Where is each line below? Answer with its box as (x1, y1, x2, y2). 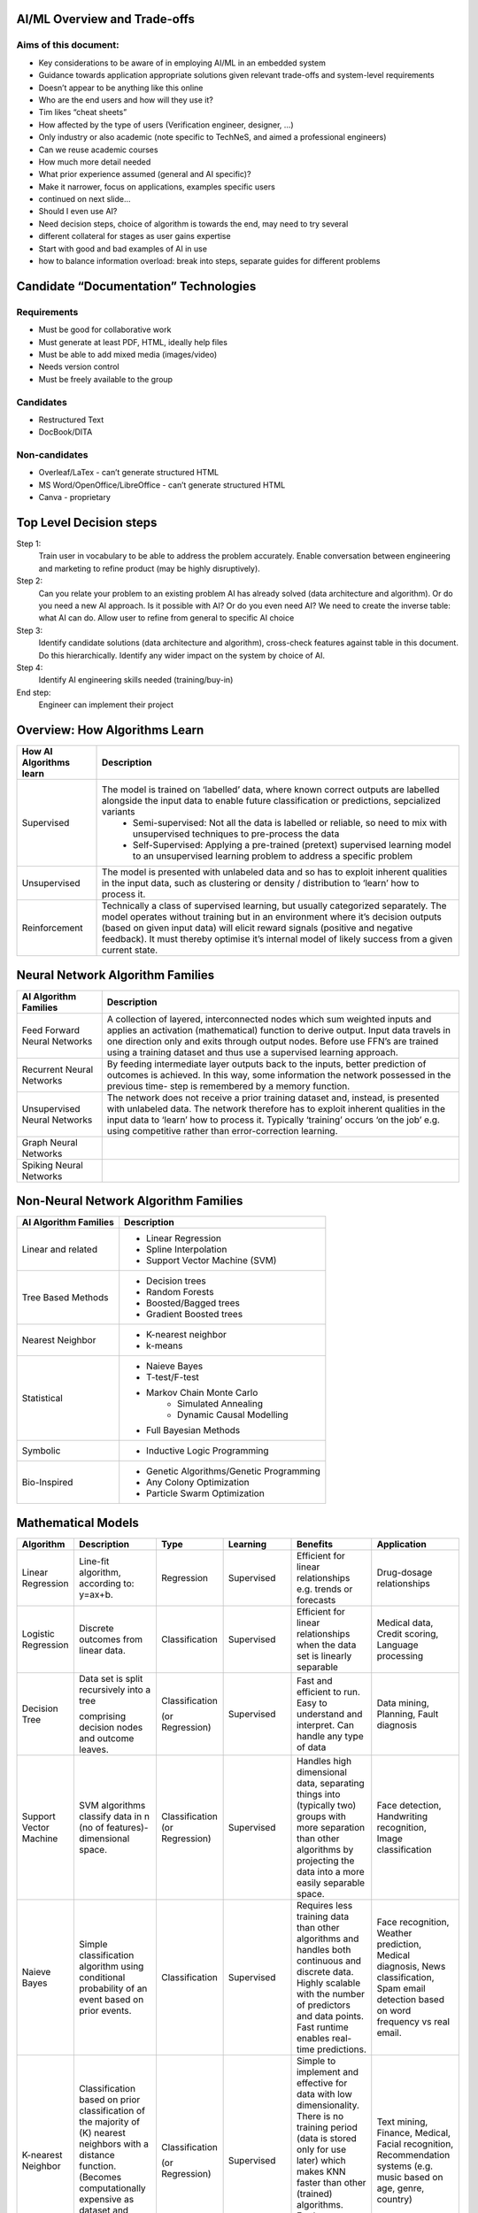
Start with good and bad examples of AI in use (38, 243, 208, 254)
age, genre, (376, 2182, 425, 2194)
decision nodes (79, 1721, 143, 1733)
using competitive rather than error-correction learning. (106, 1124, 338, 1137)
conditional (79, 1970, 126, 1983)
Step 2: (16, 575, 43, 586)
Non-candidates (16, 449, 89, 461)
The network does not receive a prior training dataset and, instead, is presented (106, 1091, 440, 1104)
